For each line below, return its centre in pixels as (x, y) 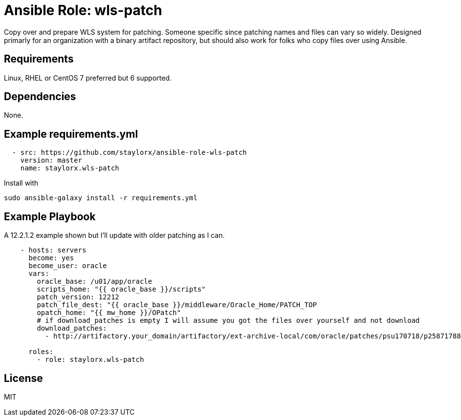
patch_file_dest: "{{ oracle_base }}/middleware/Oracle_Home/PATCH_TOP (177, 305)
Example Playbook (50, 216)
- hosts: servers (53, 250)
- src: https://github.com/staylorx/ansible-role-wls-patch (129, 153)
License (23, 378)
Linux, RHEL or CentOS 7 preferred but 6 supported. (88, 78)
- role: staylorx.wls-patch (90, 360)
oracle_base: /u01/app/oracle (94, 282)
